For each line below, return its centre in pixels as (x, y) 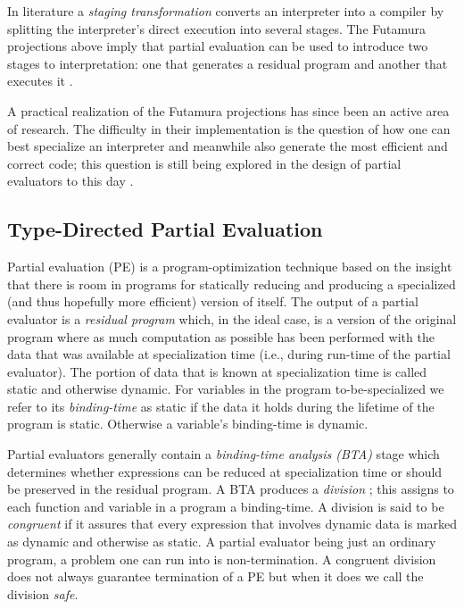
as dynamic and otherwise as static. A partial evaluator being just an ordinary (222, 542)
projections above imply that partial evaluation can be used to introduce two (218, 46)
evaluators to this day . (70, 181)
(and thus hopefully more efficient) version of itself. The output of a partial (213, 301)
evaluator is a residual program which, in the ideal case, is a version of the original (232, 318)
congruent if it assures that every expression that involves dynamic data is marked (232, 524)
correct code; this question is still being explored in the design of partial (204, 163)
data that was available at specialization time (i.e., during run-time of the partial (229, 354)
